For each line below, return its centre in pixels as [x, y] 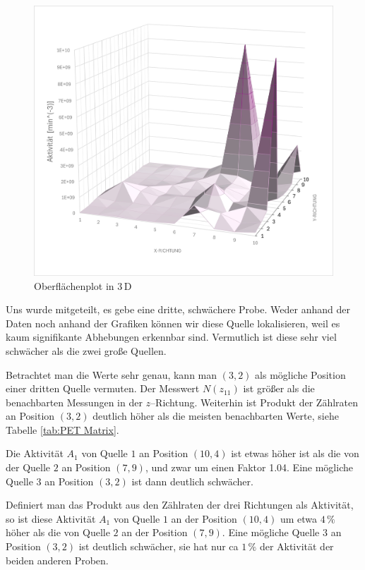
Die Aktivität [35, 453]
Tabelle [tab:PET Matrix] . [62, 429]
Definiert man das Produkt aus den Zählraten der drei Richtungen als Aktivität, [180, 505]
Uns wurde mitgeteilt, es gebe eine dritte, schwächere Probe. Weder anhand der [178, 309]
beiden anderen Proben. [57, 560]
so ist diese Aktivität [51, 518]
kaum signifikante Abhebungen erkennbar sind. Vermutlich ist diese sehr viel [171, 337]
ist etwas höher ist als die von [295, 453]
